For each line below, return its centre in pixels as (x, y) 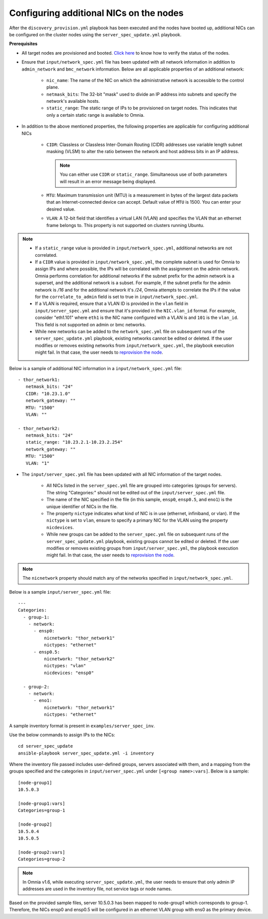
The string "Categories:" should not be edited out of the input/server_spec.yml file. (136, 492)
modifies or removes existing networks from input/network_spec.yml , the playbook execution (134, 345)
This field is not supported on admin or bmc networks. (91, 324)
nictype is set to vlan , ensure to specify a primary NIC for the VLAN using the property (137, 520)
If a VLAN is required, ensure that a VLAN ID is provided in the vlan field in (112, 304)
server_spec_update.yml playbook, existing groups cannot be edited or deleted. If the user (143, 541)
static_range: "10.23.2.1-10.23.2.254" (74, 442)
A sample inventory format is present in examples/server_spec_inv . (82, 726)
